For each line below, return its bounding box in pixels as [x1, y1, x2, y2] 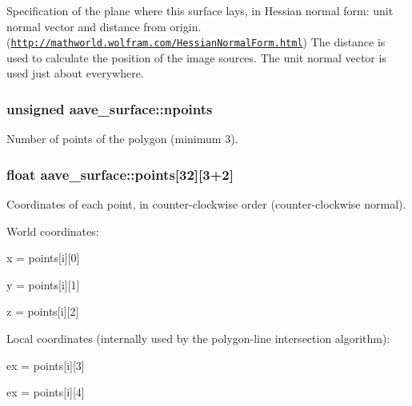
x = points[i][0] [6, 249, 80, 266]
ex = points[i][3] [6, 356, 85, 373]
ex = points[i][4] [6, 384, 85, 400]
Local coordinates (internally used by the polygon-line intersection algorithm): [6, 330, 390, 347]
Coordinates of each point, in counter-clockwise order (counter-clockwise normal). [6, 196, 406, 213]
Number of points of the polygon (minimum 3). [6, 130, 238, 147]
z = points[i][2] [6, 303, 79, 320]
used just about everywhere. [6, 65, 144, 82]
